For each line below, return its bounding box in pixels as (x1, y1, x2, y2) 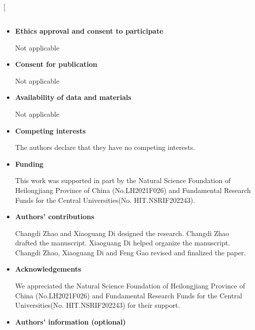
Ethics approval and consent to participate (15, 25, 164, 36)
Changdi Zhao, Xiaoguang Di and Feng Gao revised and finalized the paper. (15, 247, 246, 257)
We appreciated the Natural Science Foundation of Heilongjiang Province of (15, 281, 245, 291)
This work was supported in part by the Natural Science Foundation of (15, 175, 231, 186)
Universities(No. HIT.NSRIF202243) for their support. (15, 300, 180, 310)
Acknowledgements (15, 264, 82, 274)
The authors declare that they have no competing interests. (15, 142, 195, 152)
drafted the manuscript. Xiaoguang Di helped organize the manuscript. (15, 237, 230, 248)
